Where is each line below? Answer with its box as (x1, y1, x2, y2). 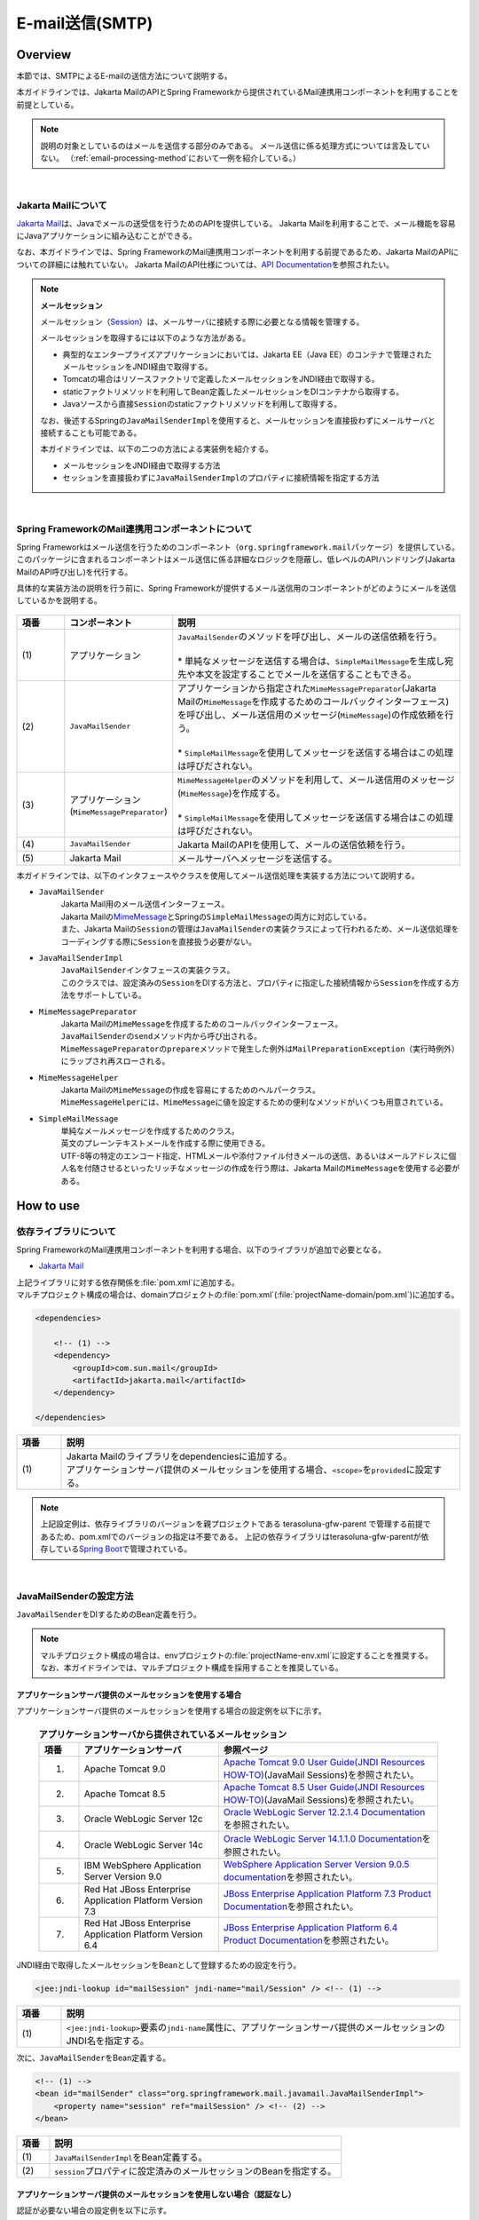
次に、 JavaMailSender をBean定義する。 (16, 2052, 171, 2064)
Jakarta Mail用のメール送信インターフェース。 (60, 899, 230, 909)
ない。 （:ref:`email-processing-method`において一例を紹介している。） (40, 153, 301, 163)
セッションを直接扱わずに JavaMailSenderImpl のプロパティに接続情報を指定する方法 (62, 472, 380, 483)
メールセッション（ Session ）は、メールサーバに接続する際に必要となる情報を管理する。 (40, 316, 365, 327)
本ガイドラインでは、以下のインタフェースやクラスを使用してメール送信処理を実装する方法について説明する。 (16, 870, 420, 881)
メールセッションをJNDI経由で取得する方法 (62, 460, 221, 471)
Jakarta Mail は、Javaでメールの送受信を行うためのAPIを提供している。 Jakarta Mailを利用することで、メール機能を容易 (16, 218, 456, 228)
